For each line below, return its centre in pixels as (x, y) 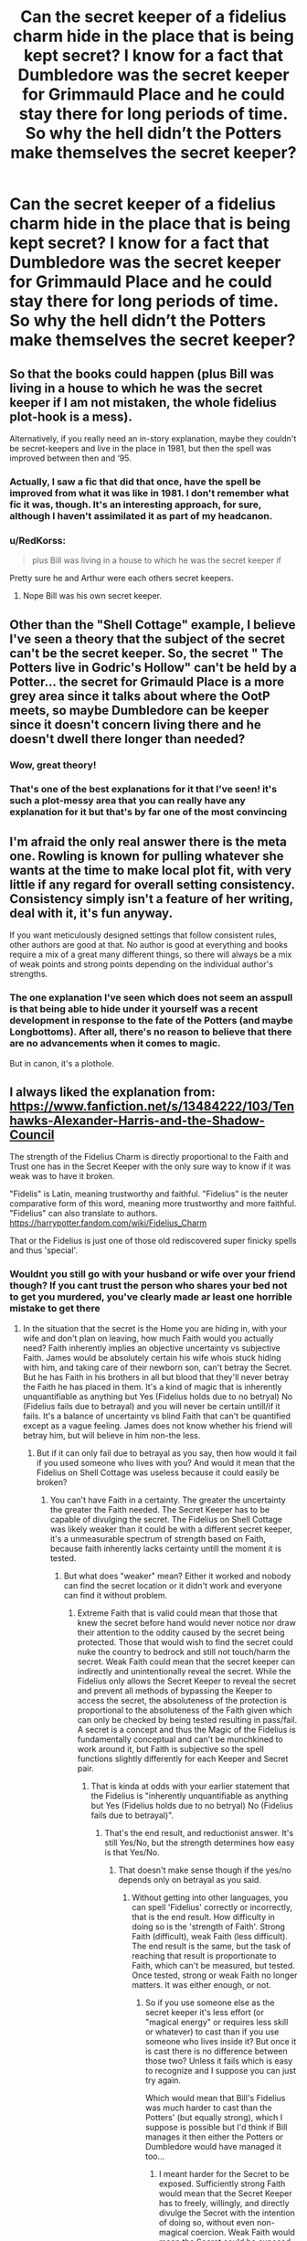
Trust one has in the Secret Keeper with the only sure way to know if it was (150, 1166)
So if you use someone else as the (210, 2002)
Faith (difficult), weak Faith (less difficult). (210, 1936)
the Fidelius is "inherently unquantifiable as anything (190, 1795)
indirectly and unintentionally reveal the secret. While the (184, 1671)
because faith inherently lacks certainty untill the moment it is (165, 1548)
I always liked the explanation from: (113, 1092)
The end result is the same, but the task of (212, 1946)
